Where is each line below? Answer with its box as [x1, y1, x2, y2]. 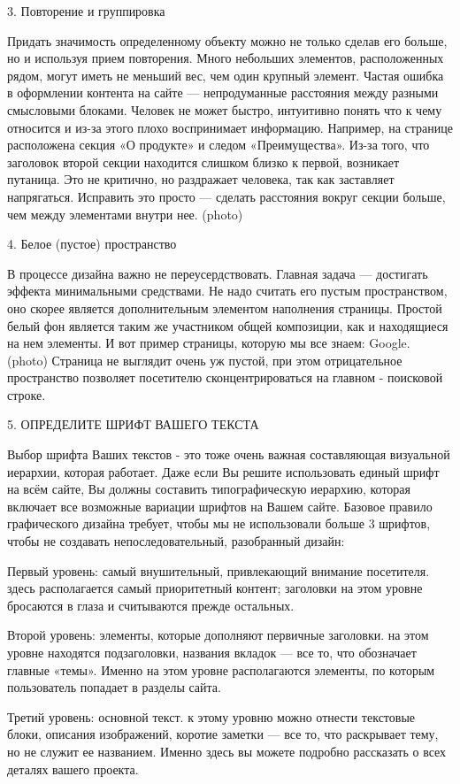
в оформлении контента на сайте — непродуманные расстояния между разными [7, 83, 439, 102]
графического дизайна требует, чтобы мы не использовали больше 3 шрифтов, [7, 514, 431, 533]
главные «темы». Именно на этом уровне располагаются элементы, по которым [7, 660, 435, 679]
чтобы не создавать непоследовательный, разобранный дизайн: [7, 532, 345, 550]
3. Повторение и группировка [7, 2, 165, 19]
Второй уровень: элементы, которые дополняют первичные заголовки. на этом [7, 626, 429, 644]
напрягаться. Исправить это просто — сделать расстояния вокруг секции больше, [7, 187, 446, 205]
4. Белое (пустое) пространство [7, 234, 177, 253]
